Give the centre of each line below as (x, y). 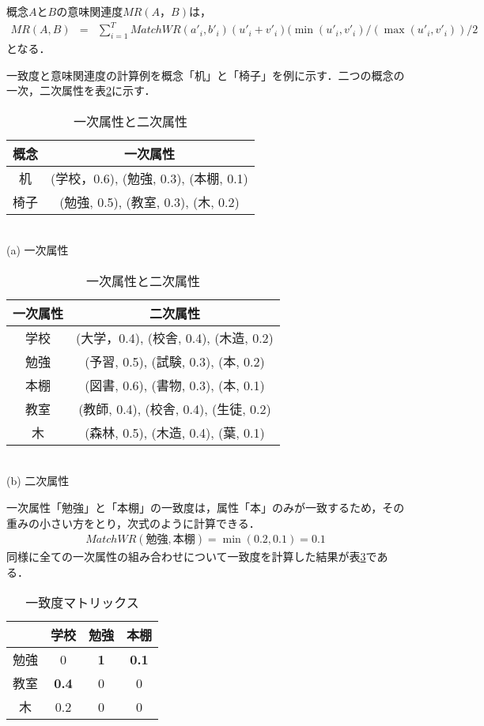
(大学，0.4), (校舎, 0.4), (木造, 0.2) (175, 337)
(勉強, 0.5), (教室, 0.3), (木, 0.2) (149, 201)
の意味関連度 (90, 11)
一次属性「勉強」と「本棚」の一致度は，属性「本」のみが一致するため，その (206, 508)
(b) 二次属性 (38, 481)
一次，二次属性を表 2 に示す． (81, 90)
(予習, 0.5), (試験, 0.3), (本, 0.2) (175, 361)
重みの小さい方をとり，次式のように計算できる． (133, 523)
